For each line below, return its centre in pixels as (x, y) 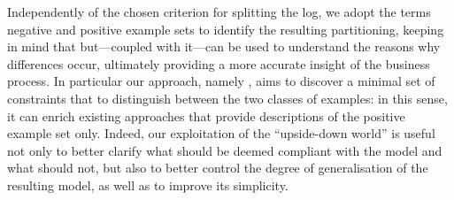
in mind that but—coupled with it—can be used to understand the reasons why (224, 46)
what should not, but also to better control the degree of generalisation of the (218, 168)
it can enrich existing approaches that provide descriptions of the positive (206, 115)
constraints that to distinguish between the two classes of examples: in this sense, (227, 98)
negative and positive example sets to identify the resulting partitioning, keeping (226, 29)
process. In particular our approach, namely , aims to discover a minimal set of (221, 81)
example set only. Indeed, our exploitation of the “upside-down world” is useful (221, 133)
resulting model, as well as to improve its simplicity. (148, 185)
